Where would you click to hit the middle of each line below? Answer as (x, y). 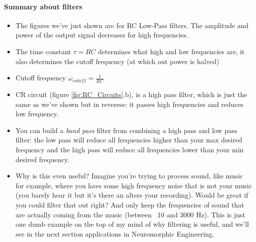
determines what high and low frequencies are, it (171, 51)
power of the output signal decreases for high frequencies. (102, 35)
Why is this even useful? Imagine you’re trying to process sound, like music (129, 176)
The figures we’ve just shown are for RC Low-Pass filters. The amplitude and (132, 25)
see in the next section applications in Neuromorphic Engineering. (115, 233)
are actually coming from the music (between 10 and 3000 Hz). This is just (130, 214)
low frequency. (37, 114)
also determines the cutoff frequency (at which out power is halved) (117, 61)
